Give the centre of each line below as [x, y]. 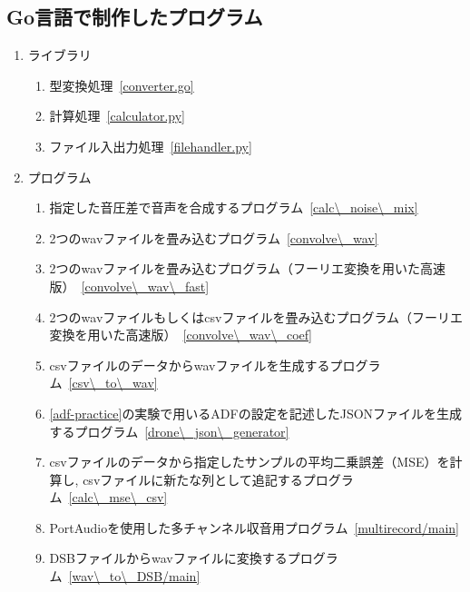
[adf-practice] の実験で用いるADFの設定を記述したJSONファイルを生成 [256, 413]
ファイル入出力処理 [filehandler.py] [151, 146]
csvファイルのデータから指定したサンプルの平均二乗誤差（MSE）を [250, 462]
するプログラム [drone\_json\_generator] [169, 431]
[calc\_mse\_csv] [118, 497]
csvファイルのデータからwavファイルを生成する [190, 365]
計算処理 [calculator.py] [117, 116]
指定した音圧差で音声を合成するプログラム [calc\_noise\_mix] [234, 207]
